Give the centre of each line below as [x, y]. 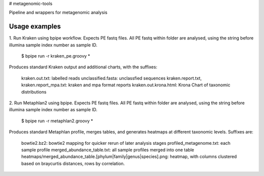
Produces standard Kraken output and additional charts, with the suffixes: [83, 67]
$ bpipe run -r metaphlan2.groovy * [57, 121]
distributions [34, 92]
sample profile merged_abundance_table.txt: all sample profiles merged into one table [108, 150]
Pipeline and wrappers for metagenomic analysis [58, 13]
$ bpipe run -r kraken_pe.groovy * [56, 56]
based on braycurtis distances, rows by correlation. [73, 163]
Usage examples [35, 27]
